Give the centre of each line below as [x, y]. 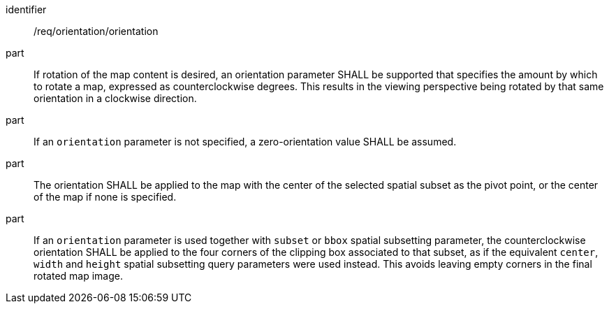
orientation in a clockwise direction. [115, 98]
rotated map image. [78, 276]
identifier [26, 9]
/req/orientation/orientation [96, 31]
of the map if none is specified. [105, 197]
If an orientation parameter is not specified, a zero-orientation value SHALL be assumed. [245, 142]
